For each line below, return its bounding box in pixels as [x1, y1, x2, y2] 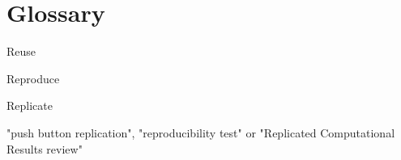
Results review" [6, 140, 83, 157]
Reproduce [6, 69, 60, 86]
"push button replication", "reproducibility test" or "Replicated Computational [6, 124, 395, 141]
